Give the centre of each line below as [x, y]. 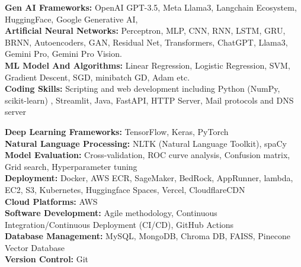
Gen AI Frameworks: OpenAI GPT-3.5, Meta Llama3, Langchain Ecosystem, [151, 7]
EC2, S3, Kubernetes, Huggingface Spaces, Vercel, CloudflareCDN [125, 189]
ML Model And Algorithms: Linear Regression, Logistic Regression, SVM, [148, 65]
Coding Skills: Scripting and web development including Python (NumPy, [143, 89]
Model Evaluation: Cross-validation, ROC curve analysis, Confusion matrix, [148, 155]
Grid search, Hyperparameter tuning [71, 166]
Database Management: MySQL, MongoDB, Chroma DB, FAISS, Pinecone [148, 236]
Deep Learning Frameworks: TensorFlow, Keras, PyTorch [117, 131]
